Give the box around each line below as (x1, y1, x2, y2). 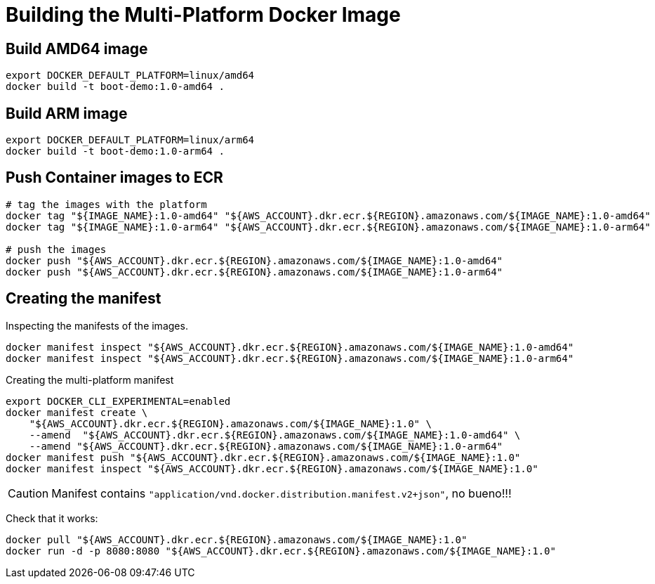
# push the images (6, 243, 107, 255)
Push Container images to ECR (6, 169, 223, 187)
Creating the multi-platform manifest (6, 373, 174, 386)
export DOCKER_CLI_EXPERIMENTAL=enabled (6, 395, 231, 407)
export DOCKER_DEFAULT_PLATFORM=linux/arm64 (6, 134, 255, 146)
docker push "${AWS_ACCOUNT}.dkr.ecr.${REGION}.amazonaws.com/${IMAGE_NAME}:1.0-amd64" (6, 254, 503, 266)
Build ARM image (6, 104, 128, 122)
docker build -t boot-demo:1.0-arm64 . (6, 145, 225, 157)
